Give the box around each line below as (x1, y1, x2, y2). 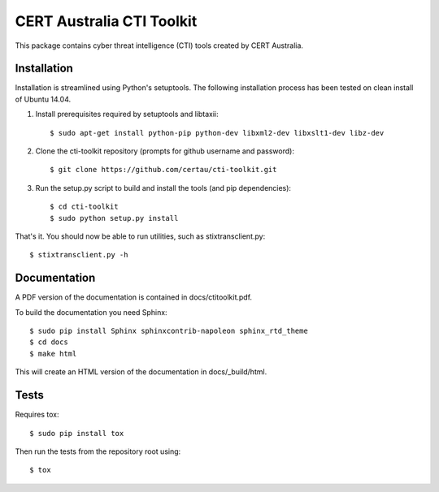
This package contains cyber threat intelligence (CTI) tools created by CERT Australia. (15, 41, 304, 50)
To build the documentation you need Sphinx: (15, 307, 167, 317)
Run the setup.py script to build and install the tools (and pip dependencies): (35, 183, 292, 192)
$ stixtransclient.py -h (29, 250, 128, 260)
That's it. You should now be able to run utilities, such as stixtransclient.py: (15, 231, 266, 241)
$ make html (29, 349, 77, 358)
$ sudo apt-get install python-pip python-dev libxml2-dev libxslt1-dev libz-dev (50, 128, 385, 137)
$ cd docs (29, 338, 68, 347)
